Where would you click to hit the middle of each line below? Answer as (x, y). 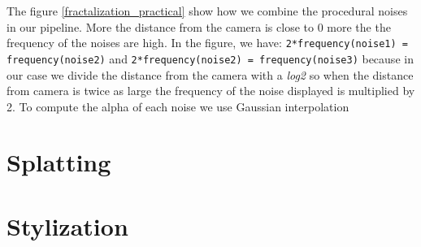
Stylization (67, 225)
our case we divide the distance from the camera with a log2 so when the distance (210, 74)
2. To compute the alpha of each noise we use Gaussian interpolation (178, 106)
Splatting (59, 162)
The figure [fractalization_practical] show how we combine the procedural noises (207, 11)
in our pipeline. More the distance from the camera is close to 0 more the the (199, 26)
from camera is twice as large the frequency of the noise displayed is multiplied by (211, 91)
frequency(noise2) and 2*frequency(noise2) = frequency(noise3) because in (210, 58)
